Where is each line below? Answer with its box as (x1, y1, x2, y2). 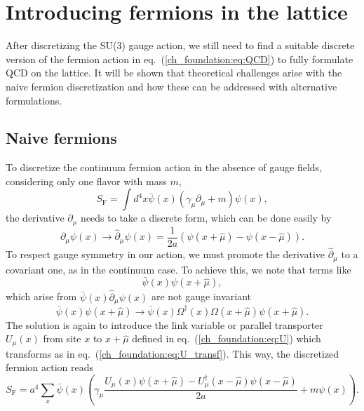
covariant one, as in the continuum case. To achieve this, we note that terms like (6, 262, 351, 276)
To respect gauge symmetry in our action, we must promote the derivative (6, 247, 325, 262)
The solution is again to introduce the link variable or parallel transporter (6, 317, 323, 332)
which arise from (6, 289, 77, 304)
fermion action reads (6, 360, 93, 375)
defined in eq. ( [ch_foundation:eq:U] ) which (132, 331, 321, 346)
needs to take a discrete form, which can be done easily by (81, 210, 332, 225)
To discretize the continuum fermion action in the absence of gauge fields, (6, 160, 323, 175)
